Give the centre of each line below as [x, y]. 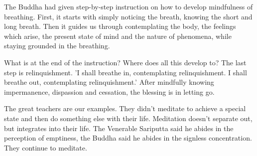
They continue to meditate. [46, 147]
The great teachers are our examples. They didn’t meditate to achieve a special [125, 108]
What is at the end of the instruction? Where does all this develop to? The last [125, 62]
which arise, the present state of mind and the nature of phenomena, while [118, 36]
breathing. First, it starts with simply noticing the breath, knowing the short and [128, 16]
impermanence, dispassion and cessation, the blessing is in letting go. [109, 91]
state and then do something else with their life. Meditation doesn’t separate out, [128, 118]
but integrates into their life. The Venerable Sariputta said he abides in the [119, 128]
